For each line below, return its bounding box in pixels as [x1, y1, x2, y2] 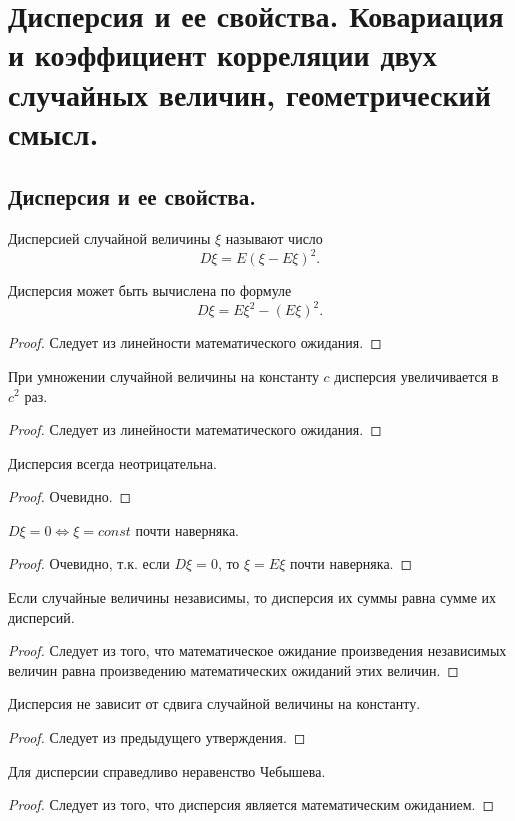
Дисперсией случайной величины [8, 228, 211, 249]
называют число [225, 228, 323, 249]
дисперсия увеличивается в [334, 365, 499, 386]
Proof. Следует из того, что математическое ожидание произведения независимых [8, 640, 507, 661]
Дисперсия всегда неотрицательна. [8, 452, 217, 473]
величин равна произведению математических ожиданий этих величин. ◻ [8, 659, 459, 680]
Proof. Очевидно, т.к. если [8, 553, 170, 574]
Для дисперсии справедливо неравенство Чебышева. [8, 760, 326, 781]
